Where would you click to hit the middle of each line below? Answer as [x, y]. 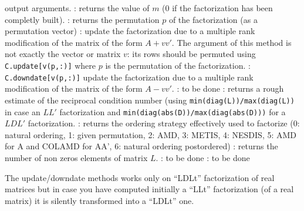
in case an [23, 111]
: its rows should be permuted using [191, 54]
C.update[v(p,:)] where [50, 65]
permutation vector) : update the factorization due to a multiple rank [130, 31]
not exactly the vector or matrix [63, 54]
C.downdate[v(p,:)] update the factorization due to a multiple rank [129, 77]
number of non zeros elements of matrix [76, 157]
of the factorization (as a [213, 19]
